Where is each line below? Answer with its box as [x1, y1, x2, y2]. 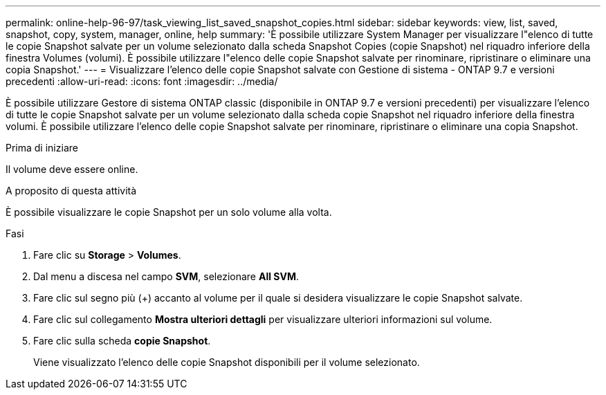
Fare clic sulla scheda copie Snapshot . [33, 335, 211, 347]
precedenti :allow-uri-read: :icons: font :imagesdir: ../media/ [6, 75, 278, 87]
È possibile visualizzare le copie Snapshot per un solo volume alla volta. [6, 206, 332, 218]
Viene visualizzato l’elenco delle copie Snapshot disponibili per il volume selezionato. [33, 356, 420, 368]
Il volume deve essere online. [6, 163, 138, 175]
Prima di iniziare [6, 142, 78, 154]
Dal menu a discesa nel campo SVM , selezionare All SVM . [33, 270, 300, 282]
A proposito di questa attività [6, 185, 137, 196]
